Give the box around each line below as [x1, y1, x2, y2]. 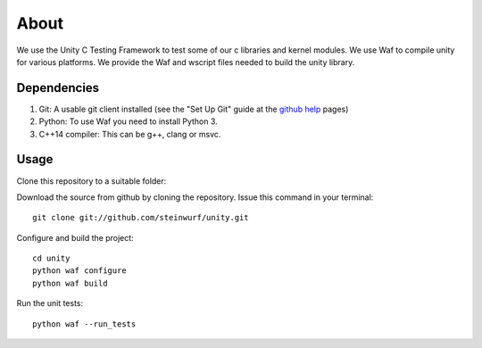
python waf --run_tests [32, 319, 137, 329]
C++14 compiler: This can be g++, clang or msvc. [38, 128, 221, 139]
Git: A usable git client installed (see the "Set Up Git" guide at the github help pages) [38, 104, 349, 114]
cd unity [32, 253, 71, 263]
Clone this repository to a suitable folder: [16, 175, 167, 186]
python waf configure [32, 266, 127, 276]
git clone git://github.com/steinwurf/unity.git [32, 212, 249, 223]
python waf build [32, 278, 108, 288]
